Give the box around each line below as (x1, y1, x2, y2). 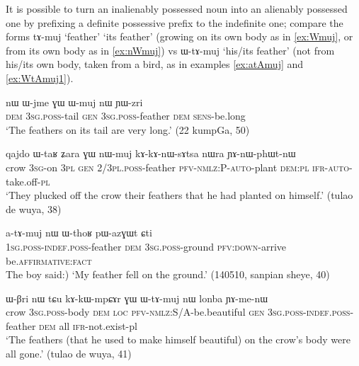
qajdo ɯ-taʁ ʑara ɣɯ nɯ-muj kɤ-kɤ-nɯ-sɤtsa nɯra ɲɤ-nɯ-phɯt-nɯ (6, 146, 296, 161)
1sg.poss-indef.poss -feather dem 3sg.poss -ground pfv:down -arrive (6, 239, 287, 253)
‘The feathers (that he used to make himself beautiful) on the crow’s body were (6, 332, 351, 347)
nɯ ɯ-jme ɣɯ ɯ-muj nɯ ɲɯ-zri (6, 94, 143, 109)
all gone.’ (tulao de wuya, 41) (6, 346, 132, 361)
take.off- (6, 173, 41, 188)
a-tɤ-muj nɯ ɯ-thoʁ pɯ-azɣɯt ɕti (6, 225, 152, 240)
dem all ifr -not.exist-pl (39, 318, 137, 333)
